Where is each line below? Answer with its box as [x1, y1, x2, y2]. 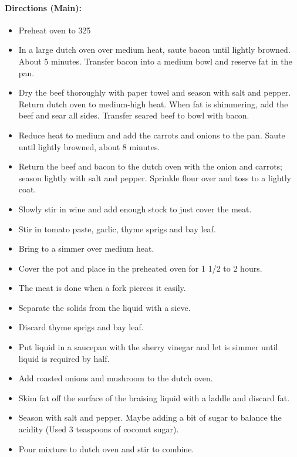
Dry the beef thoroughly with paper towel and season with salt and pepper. [18, 86, 291, 99]
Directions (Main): [5, 1, 82, 13]
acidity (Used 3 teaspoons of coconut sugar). [18, 423, 179, 435]
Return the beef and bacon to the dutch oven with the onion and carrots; [18, 160, 282, 172]
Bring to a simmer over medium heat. [18, 242, 154, 255]
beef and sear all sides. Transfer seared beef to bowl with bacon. [18, 109, 249, 121]
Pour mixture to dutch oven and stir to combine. [18, 442, 194, 455]
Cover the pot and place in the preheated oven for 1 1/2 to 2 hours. [18, 262, 262, 274]
